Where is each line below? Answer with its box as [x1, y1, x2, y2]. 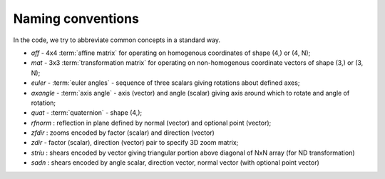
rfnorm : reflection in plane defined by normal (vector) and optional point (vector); [31, 118, 272, 127]
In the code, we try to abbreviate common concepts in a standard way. [13, 36, 221, 44]
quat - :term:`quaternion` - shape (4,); [31, 108, 143, 117]
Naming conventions [13, 11, 139, 26]
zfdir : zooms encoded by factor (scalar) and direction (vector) [31, 128, 215, 137]
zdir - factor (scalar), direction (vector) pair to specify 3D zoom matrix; [31, 138, 239, 147]
